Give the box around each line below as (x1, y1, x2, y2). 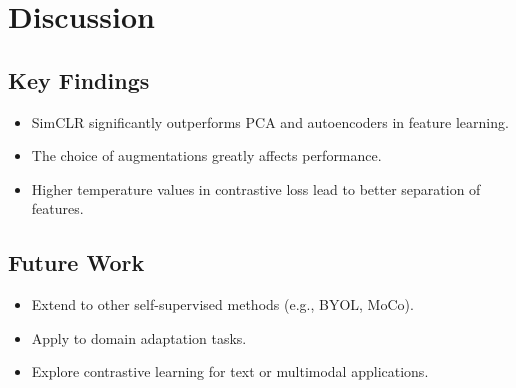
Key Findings (8, 64, 150, 95)
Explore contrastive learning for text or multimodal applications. (31, 361, 429, 382)
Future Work (8, 247, 145, 278)
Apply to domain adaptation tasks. (31, 327, 247, 348)
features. (31, 198, 84, 219)
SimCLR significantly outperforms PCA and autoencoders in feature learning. (31, 111, 509, 132)
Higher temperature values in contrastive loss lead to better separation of (31, 178, 481, 199)
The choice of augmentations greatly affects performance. (31, 145, 382, 166)
